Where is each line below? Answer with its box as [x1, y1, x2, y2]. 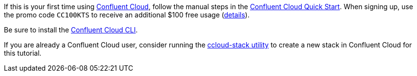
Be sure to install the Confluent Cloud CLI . [4, 26, 138, 34]
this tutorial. [4, 49, 42, 57]
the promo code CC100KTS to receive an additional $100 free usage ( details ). [4, 11, 250, 19]
